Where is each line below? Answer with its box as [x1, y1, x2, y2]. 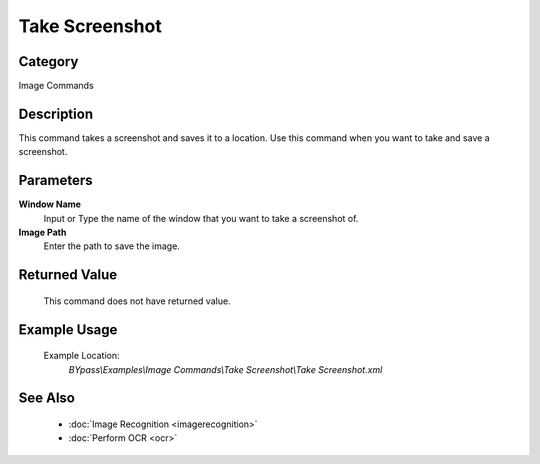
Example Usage [18, 321, 118, 338]
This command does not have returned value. [43, 295, 231, 307]
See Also [18, 390, 75, 407]
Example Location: [43, 350, 120, 362]
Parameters [18, 172, 93, 189]
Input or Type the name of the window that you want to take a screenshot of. [43, 212, 359, 224]
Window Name [18, 198, 82, 210]
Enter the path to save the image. [43, 240, 180, 252]
